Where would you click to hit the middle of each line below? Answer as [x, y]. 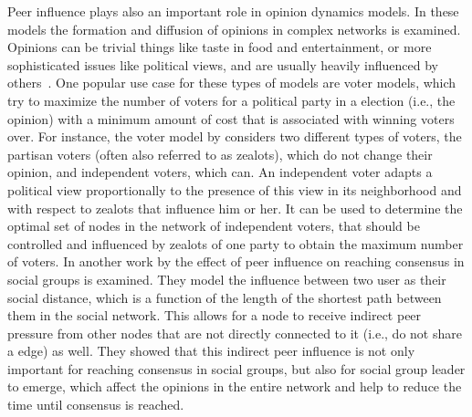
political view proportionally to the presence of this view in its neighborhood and [235, 189]
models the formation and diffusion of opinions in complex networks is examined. [234, 29]
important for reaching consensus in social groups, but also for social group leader [236, 368]
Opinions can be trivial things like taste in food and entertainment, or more [220, 47]
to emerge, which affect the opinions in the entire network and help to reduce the [235, 386]
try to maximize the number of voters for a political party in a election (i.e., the [231, 100]
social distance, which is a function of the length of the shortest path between [225, 297]
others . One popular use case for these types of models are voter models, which [232, 83]
